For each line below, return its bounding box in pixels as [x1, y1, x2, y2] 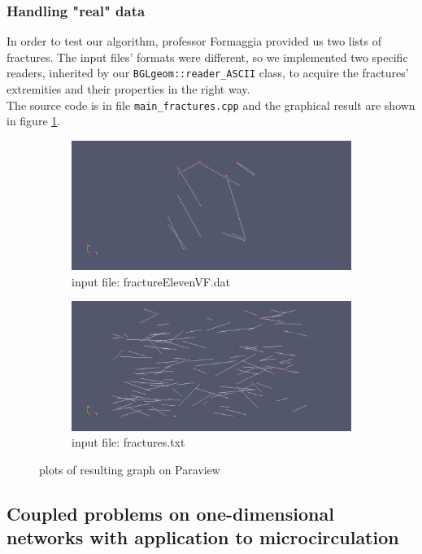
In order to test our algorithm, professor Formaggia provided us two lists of [7, 33, 382, 50]
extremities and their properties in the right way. [7, 81, 250, 98]
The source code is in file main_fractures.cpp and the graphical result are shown [7, 96, 415, 113]
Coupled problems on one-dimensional [7, 500, 334, 526]
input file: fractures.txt [72, 434, 185, 451]
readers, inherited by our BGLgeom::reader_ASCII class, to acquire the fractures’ [7, 64, 409, 81]
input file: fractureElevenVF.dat [72, 273, 230, 290]
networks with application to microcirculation [7, 525, 399, 550]
